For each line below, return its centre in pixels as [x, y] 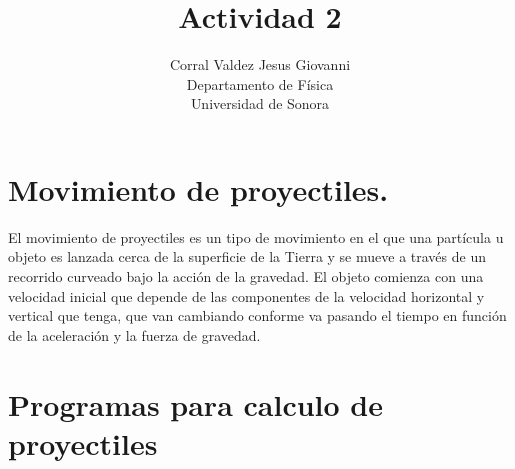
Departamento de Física [260, 83]
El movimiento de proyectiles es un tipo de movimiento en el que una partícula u [256, 236]
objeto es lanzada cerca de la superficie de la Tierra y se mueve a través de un [247, 256]
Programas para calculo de [196, 403]
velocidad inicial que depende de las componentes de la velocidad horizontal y [246, 295]
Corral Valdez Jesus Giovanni [260, 64]
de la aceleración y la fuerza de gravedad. [134, 334]
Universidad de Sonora [260, 103]
